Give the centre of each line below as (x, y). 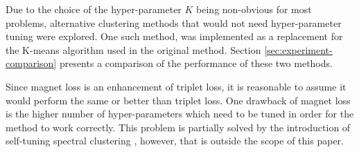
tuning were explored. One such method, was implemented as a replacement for (174, 36)
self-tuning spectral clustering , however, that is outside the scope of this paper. (175, 141)
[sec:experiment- (298, 49)
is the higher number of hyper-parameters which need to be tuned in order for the (180, 114)
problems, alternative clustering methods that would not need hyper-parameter (174, 22)
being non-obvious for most (254, 9)
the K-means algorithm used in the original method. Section (133, 49)
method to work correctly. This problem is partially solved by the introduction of (178, 127)
